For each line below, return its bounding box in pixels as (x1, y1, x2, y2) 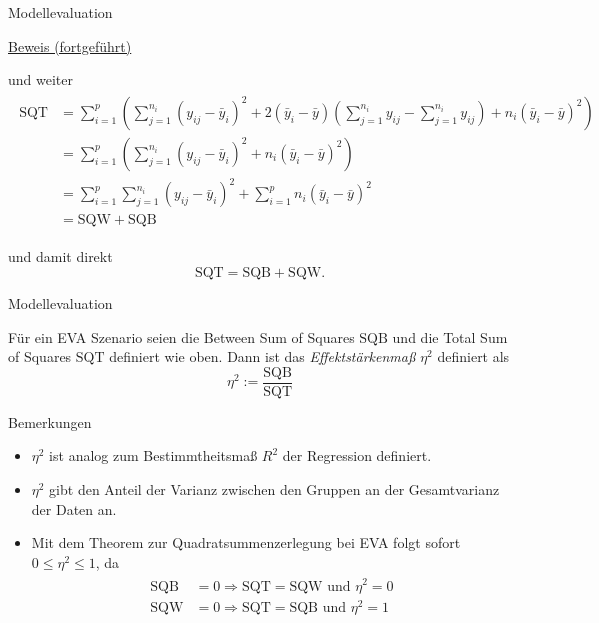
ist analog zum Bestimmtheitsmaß (49, 445, 258, 466)
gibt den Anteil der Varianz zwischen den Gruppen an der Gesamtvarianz (49, 479, 500, 500)
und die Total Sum (392, 326, 508, 347)
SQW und (289, 579, 351, 594)
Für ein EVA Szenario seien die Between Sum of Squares (8, 326, 355, 347)
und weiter (8, 69, 73, 90)
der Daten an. (31, 498, 117, 519)
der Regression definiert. (282, 445, 432, 466)
